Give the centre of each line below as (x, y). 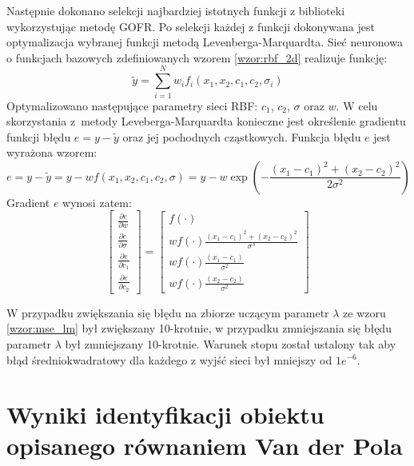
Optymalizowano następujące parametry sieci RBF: (132, 105)
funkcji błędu (39, 136)
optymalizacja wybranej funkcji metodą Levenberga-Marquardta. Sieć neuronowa (205, 42)
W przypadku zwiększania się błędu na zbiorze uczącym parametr (168, 312)
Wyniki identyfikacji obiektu (165, 414)
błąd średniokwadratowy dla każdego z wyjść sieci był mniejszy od (169, 359)
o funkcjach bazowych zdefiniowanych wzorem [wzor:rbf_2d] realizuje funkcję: (197, 57)
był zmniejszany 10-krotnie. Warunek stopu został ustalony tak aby (231, 343)
